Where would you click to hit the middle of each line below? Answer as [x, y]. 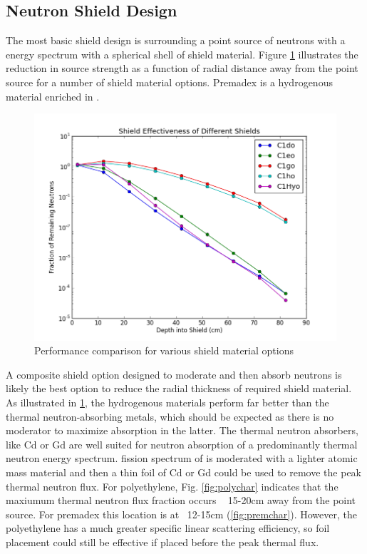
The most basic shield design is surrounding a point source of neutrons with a [176, 40]
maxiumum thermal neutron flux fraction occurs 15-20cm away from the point [181, 500]
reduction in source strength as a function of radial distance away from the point [182, 68]
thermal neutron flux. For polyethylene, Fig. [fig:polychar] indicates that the [172, 486]
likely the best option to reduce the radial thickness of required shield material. [179, 388]
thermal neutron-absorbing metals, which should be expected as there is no [170, 416]
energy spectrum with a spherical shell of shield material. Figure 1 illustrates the [182, 54]
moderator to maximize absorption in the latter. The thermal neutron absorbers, [182, 430]
